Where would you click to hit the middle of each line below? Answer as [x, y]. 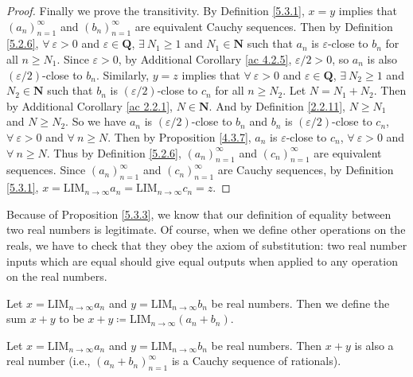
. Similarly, [123, 74]
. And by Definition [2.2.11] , [277, 105]
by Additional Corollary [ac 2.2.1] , [90, 105]
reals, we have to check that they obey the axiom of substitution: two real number [207, 245]
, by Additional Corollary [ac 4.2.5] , [205, 58]
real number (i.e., [49, 361]
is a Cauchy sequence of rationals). [256, 361]
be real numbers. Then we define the [300, 303]
